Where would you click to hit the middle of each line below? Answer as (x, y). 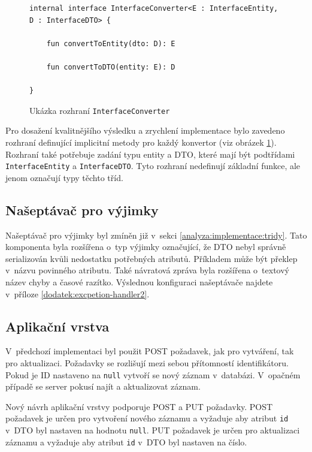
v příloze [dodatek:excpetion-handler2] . (78, 293)
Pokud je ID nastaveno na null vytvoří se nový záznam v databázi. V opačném (153, 374)
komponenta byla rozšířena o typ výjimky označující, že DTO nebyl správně (146, 247)
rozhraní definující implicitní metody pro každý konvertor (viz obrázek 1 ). (141, 142)
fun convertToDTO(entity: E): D (111, 67)
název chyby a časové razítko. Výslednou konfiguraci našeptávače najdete (139, 282)
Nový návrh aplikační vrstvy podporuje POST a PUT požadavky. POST (139, 406)
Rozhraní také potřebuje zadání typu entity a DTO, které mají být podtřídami (150, 154)
